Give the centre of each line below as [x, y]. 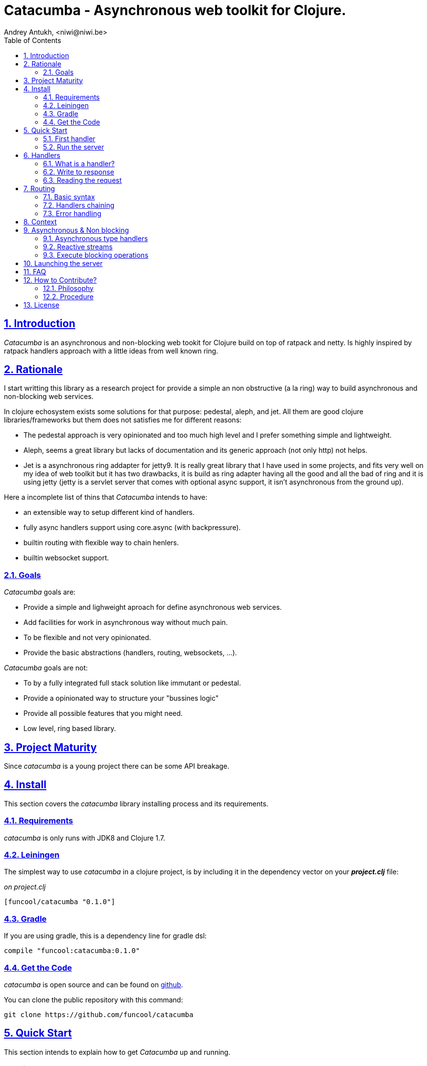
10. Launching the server [63, 263]
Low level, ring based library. [70, 729]
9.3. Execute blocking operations [96, 255]
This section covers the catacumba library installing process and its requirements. [136, 803]
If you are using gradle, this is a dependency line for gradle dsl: [105, 936]
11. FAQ [35, 271]
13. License [42, 305]
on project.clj [25, 887]
